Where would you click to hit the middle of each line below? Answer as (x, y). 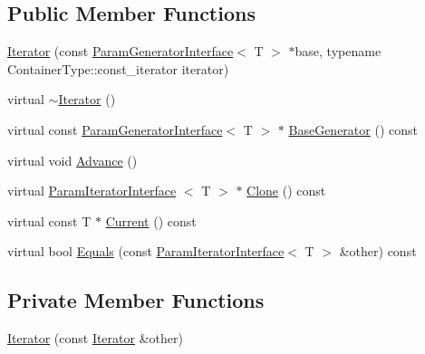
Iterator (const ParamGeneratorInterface (121, 51)
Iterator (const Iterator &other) (95, 338)
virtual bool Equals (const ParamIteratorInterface (146, 251)
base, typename (338, 51)
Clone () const (286, 191)
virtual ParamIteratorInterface (92, 191)
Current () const (151, 220)
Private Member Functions (136, 300)
